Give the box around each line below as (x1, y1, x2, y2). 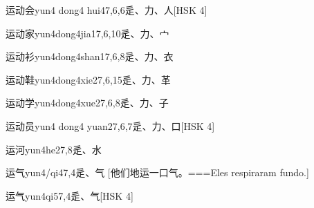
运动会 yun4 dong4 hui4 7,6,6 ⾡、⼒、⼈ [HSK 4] (6, 3, 207, 17)
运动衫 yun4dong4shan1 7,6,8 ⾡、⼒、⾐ (6, 49, 174, 64)
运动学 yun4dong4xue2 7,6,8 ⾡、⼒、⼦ (6, 95, 169, 110)
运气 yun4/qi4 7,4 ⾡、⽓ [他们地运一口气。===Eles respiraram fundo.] (6, 165, 309, 180)
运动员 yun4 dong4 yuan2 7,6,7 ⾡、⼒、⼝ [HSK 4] (6, 118, 215, 133)
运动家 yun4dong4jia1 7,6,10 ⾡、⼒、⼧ (6, 26, 169, 40)
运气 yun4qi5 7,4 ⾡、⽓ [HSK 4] (6, 188, 133, 202)
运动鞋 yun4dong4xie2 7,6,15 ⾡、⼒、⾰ (6, 72, 171, 86)
